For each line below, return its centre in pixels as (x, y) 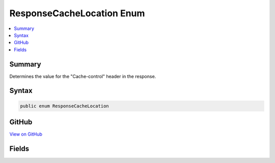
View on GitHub (26, 134)
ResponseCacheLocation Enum (77, 13)
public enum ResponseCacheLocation (64, 106)
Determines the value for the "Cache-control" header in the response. (83, 76)
